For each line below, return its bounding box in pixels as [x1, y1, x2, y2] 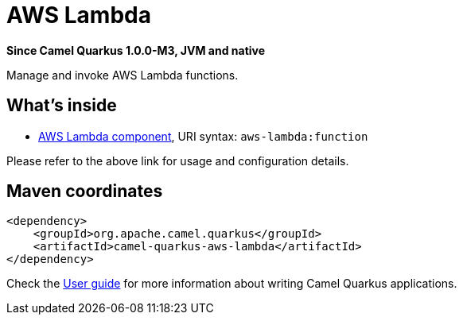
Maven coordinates [6, 181, 163, 202]
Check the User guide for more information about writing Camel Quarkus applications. [6, 277, 457, 291]
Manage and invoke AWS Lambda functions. [6, 68, 239, 82]
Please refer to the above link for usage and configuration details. [6, 153, 349, 168]
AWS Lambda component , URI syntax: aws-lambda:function [38, 129, 368, 143]
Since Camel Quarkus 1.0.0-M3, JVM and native [6, 43, 266, 57]
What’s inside [6, 95, 117, 116]
